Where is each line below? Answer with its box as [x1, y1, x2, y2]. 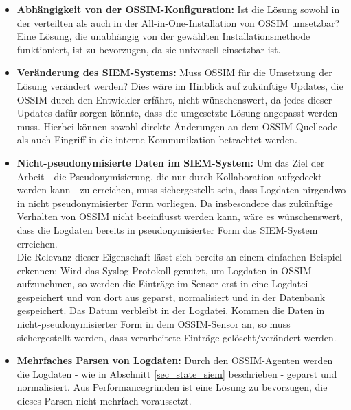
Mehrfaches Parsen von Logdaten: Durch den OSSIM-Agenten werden [16, 353, 333, 367]
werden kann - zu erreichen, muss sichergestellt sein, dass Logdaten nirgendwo [16, 182, 346, 197]
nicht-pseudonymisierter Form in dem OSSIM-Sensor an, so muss [16, 317, 291, 331]
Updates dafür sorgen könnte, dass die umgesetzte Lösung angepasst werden [16, 106, 338, 120]
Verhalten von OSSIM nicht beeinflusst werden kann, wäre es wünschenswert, [16, 209, 343, 224]
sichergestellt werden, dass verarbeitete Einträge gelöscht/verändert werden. [16, 330, 337, 344]
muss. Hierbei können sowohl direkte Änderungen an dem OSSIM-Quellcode [16, 119, 338, 133]
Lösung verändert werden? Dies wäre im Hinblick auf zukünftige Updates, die [16, 78, 343, 93]
